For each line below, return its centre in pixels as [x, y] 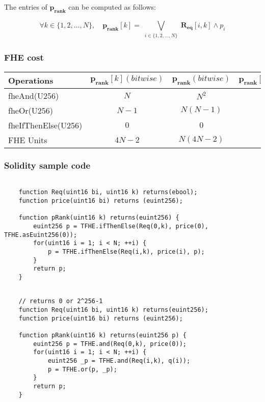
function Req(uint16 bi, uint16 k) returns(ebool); [108, 192]
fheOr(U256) [31, 110]
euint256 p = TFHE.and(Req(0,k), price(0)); [110, 344]
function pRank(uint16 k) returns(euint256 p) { [102, 335]
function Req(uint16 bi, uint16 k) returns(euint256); [113, 310]
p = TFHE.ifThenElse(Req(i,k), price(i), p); [126, 252]
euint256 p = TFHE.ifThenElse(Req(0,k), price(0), [121, 226]
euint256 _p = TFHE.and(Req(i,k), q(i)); [119, 360]
